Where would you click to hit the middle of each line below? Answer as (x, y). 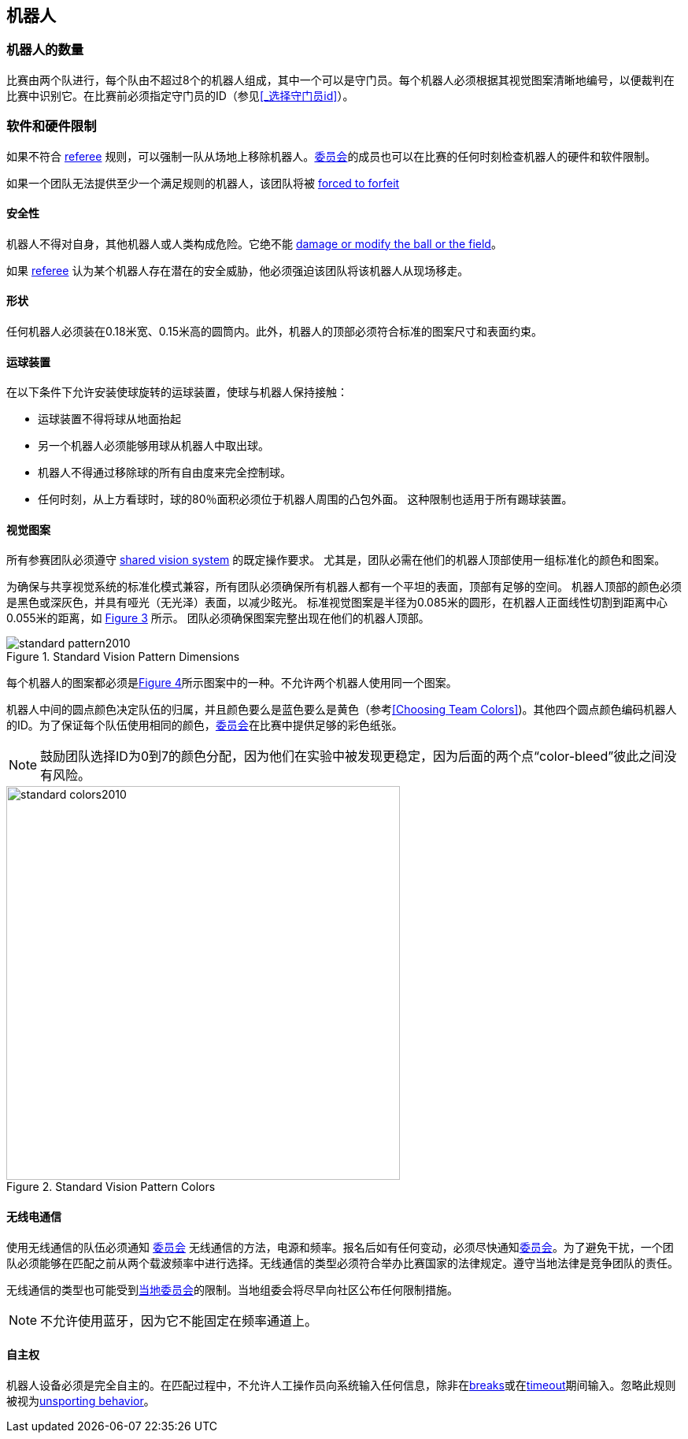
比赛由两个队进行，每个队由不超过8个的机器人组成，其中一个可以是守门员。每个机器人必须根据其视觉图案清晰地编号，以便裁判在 (340, 80)
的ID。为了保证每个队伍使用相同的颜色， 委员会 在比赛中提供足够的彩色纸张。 (205, 725)
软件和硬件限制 (52, 126)
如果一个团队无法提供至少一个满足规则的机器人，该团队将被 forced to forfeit (203, 183)
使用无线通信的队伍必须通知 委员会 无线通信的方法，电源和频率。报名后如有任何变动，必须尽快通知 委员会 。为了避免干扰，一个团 (340, 1247)
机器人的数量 (45, 50)
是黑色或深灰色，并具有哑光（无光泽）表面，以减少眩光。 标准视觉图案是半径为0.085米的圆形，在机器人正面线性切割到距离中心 (337, 603)
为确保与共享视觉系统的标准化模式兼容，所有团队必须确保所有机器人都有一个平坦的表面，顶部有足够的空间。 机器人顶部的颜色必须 (344, 587)
